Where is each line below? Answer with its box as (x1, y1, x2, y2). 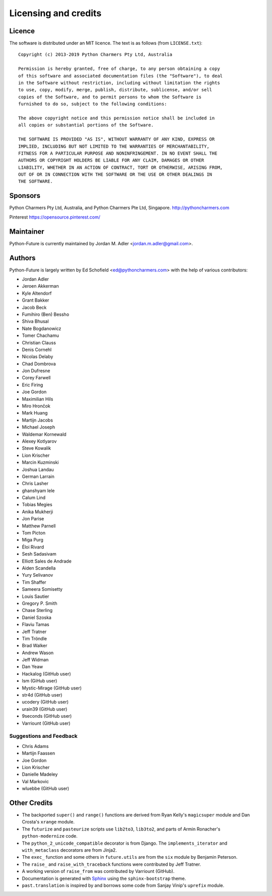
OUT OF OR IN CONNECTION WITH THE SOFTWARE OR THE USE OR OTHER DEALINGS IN (18, 172, 213, 177)
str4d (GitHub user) (22, 692, 62, 698)
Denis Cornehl (22, 347, 52, 353)
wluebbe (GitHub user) (22, 786, 70, 792)
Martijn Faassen (22, 750, 55, 756)
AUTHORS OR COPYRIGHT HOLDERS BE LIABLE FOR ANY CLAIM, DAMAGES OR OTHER (18, 158, 205, 163)
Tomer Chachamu (22, 332, 59, 338)
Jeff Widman (22, 657, 49, 663)
